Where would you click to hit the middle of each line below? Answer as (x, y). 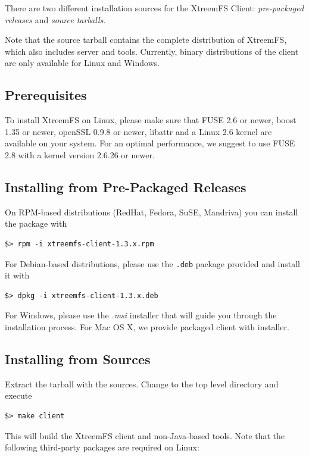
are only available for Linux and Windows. (82, 63)
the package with (36, 223)
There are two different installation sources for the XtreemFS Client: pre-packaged (154, 8)
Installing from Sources (78, 359)
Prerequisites (46, 95)
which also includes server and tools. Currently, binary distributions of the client (152, 51)
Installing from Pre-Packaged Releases (126, 187)
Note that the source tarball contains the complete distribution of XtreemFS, (146, 40)
